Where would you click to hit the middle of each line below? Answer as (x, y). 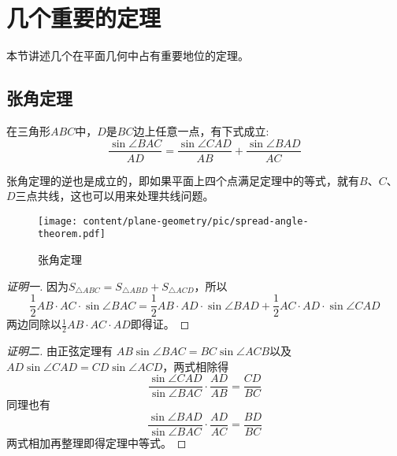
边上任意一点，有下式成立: (201, 130)
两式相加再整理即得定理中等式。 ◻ (96, 443)
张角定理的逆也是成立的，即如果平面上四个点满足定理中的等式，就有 (183, 180)
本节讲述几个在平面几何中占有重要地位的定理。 (128, 56)
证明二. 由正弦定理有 (59, 351)
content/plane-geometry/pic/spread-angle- (196, 221)
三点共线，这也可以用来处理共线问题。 (115, 196)
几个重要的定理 (84, 18)
